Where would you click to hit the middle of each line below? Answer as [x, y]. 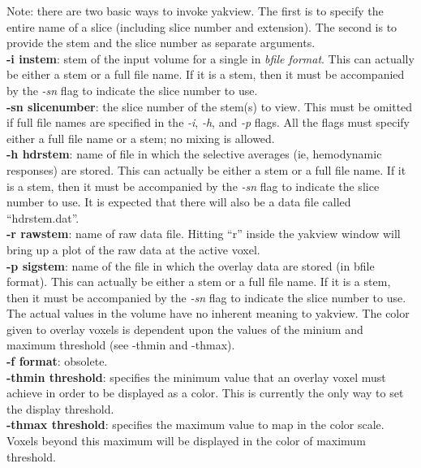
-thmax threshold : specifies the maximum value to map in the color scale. [195, 425]
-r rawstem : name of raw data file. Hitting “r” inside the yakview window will [204, 234]
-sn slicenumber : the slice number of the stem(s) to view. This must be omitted [210, 106]
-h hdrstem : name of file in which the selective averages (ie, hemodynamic [194, 154]
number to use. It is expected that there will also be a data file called [179, 202]
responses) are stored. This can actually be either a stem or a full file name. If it [206, 169]
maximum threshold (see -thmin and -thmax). [121, 345]
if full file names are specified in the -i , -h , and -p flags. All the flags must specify [208, 122]
